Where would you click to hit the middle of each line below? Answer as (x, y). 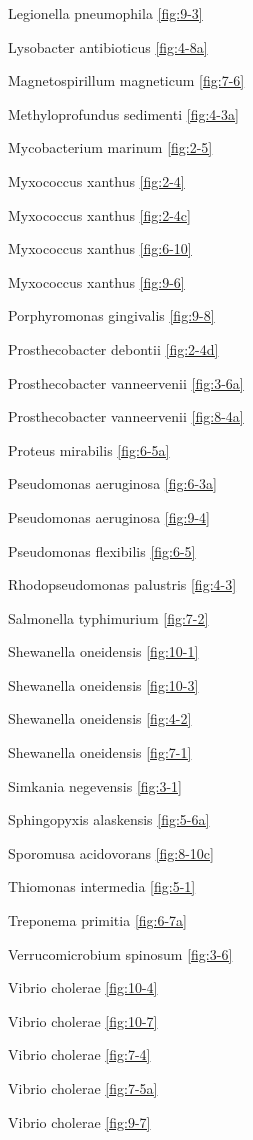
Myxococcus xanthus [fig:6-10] (100, 248)
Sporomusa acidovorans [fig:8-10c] (111, 852)
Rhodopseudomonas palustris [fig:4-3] (122, 584)
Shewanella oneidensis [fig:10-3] (103, 684)
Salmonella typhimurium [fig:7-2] (108, 617)
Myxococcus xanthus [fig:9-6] (96, 281)
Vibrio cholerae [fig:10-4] (83, 987)
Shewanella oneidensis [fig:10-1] (103, 651)
